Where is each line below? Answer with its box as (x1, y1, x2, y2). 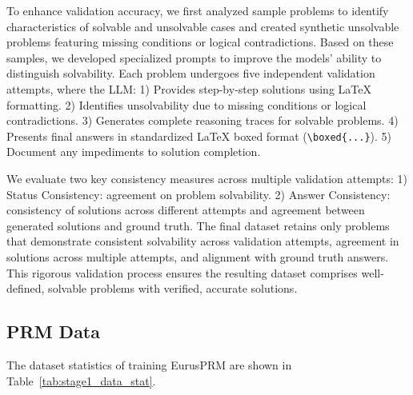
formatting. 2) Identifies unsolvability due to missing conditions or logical (6, 96, 367, 113)
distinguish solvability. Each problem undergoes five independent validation (6, 65, 375, 82)
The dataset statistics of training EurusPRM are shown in (6, 356, 292, 373)
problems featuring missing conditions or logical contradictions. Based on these (6, 34, 394, 50)
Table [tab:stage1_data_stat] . (6, 372, 156, 389)
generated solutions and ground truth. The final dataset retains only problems (6, 217, 390, 233)
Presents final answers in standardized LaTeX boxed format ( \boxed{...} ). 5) (6, 127, 392, 144)
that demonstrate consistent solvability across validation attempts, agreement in (6, 233, 399, 249)
